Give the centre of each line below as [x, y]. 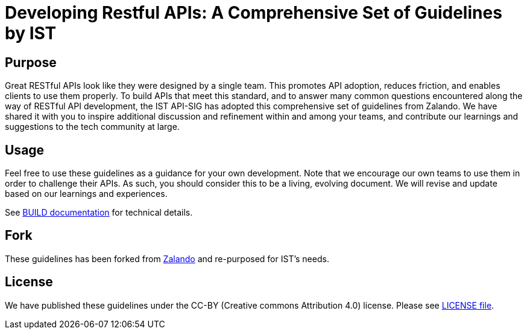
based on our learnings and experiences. [86, 194]
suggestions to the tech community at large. [92, 127]
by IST [31, 33]
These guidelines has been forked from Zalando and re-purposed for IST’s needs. [167, 259]
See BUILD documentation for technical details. [99, 213]
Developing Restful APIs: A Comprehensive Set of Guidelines [254, 13]
